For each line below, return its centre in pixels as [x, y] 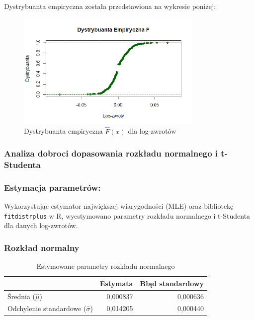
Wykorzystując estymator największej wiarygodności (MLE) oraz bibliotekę [119, 206]
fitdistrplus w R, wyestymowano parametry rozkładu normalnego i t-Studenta [127, 215]
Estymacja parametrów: [52, 187]
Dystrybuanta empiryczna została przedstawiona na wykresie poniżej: [110, 6]
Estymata [116, 283]
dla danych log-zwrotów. [41, 225]
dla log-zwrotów [152, 131]
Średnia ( [22, 296]
